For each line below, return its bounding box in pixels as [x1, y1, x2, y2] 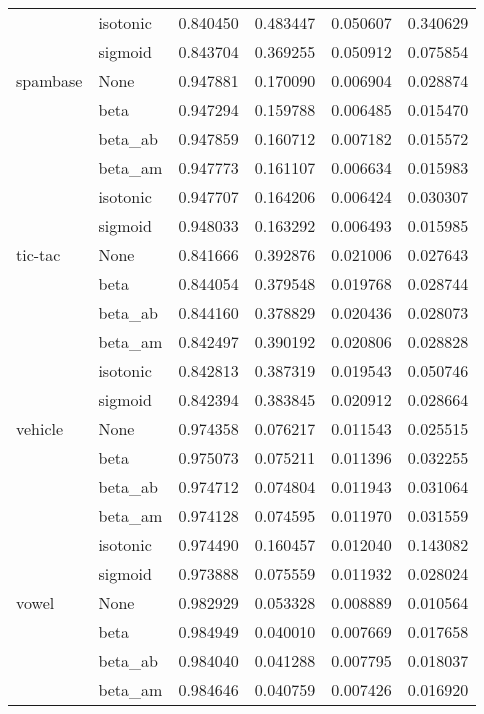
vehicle [16, 417, 64, 440]
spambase [16, 69, 83, 92]
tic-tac [16, 243, 61, 266]
